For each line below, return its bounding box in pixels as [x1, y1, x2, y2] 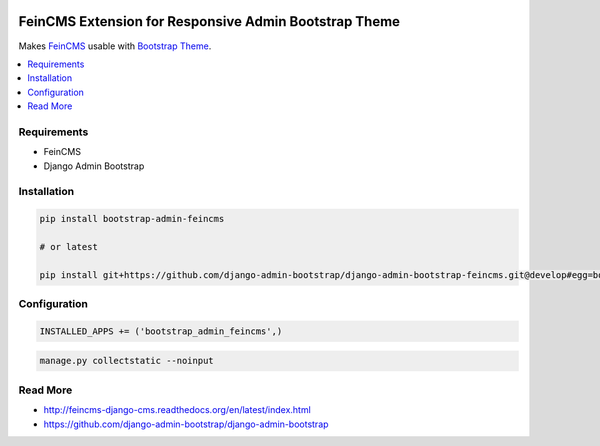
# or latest [39, 241, 99, 252]
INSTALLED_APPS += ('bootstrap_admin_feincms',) [39, 325, 283, 337]
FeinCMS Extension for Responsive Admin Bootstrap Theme [18, 13, 400, 30]
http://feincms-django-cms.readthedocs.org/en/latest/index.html [43, 404, 312, 416]
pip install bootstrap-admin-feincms [39, 213, 225, 225]
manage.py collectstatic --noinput [39, 355, 214, 367]
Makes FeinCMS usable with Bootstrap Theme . [18, 40, 212, 52]
